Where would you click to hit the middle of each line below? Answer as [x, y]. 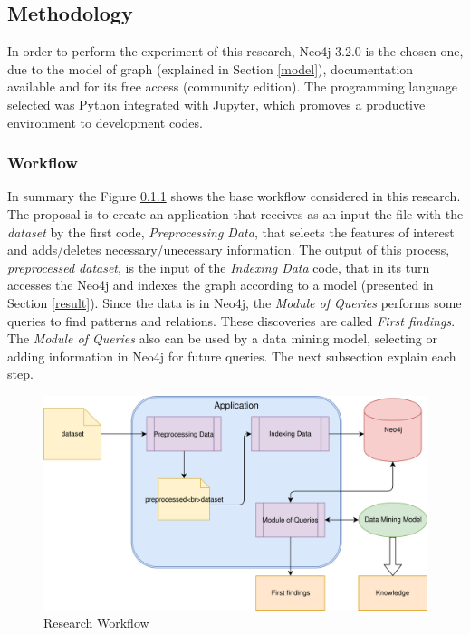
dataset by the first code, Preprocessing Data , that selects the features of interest [231, 231]
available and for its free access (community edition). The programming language [232, 87]
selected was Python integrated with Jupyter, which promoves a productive [216, 104]
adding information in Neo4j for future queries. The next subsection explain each [232, 356]
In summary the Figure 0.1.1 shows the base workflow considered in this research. [234, 196]
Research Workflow [96, 623]
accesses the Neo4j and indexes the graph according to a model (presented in [221, 285]
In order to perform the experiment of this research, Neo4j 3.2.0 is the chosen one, [235, 51]
